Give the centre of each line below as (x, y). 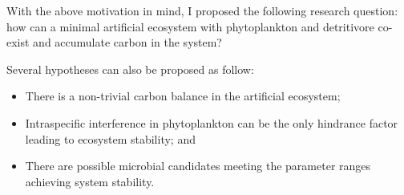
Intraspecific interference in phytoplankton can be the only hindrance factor (212, 122)
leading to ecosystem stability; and (110, 138)
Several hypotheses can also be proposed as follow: (130, 69)
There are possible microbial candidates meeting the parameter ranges (198, 166)
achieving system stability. (90, 181)
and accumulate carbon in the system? (127, 42)
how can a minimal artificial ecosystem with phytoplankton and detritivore (190, 26)
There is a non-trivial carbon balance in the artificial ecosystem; (183, 96)
